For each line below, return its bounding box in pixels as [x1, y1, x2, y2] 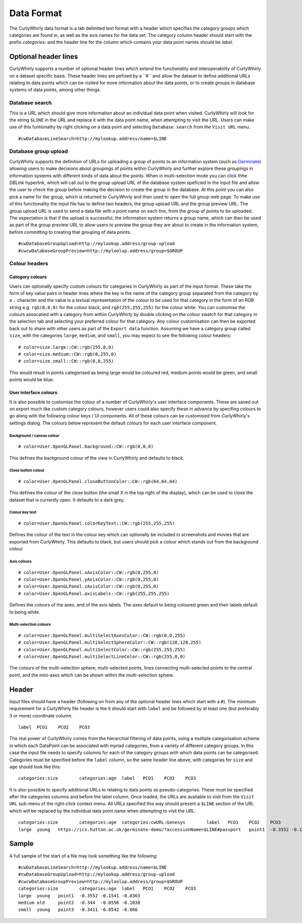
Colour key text [9, 510, 37, 515]
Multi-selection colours [9, 622, 51, 627]
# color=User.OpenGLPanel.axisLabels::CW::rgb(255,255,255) [18, 590, 170, 596]
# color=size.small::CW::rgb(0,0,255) [18, 358, 114, 364]
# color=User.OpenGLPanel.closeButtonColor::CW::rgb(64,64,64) [18, 478, 178, 484]
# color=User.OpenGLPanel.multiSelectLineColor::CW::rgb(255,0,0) [18, 654, 186, 660]
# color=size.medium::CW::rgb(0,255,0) [18, 351, 117, 357]
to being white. [9, 609, 40, 615]
